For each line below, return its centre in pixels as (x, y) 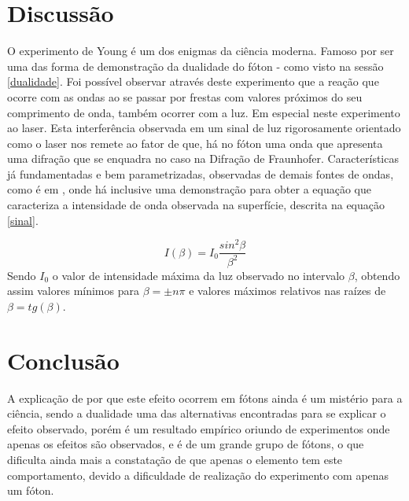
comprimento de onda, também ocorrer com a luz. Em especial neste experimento (204, 112)
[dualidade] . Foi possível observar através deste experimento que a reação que (193, 81)
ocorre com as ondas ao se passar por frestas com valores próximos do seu (185, 96)
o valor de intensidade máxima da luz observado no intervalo (199, 275)
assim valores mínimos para (73, 291)
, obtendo (377, 275)
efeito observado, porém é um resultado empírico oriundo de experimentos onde (199, 428)
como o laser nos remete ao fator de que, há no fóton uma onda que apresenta (195, 143)
